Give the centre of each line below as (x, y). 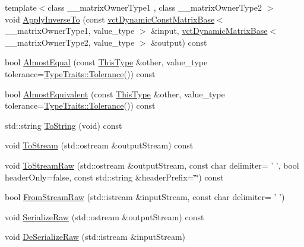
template (21, 7)
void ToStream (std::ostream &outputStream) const (99, 145)
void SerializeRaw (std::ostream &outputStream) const (104, 216)
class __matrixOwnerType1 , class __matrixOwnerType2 (155, 7)
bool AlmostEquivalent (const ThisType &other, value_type (115, 94)
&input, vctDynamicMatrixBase (209, 31)
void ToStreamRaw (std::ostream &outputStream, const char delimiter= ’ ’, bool (152, 165)
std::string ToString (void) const (64, 125)
